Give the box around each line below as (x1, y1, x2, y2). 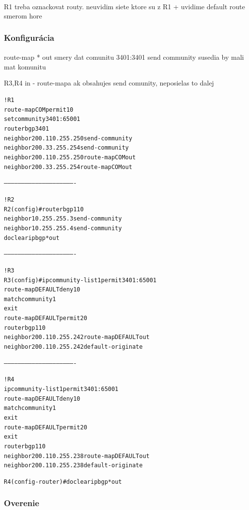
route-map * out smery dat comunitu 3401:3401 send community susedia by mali (4, 52, 244, 62)
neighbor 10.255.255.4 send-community (4, 224, 122, 232)
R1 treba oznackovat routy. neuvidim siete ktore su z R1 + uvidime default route (4, 1, 245, 11)
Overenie (4, 496, 39, 509)
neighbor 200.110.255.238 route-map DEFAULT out (4, 452, 150, 459)
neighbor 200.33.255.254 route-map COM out (4, 163, 132, 170)
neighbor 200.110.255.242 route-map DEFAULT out (4, 334, 150, 341)
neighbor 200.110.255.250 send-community (4, 135, 132, 142)
